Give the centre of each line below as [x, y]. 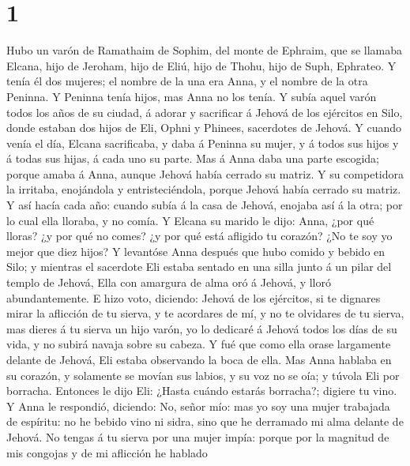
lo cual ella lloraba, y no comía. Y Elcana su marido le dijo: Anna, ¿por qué [190, 220]
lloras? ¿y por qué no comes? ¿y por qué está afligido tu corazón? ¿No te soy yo [199, 236]
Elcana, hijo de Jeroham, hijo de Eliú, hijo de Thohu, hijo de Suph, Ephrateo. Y [201, 65]
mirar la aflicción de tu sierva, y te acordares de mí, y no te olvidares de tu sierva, [205, 313]
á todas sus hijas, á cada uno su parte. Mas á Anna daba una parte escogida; [193, 158]
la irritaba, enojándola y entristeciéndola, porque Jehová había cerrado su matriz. [204, 189]
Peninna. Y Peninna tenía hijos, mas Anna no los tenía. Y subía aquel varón [192, 96]
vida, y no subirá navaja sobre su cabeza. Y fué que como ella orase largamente [199, 344]
